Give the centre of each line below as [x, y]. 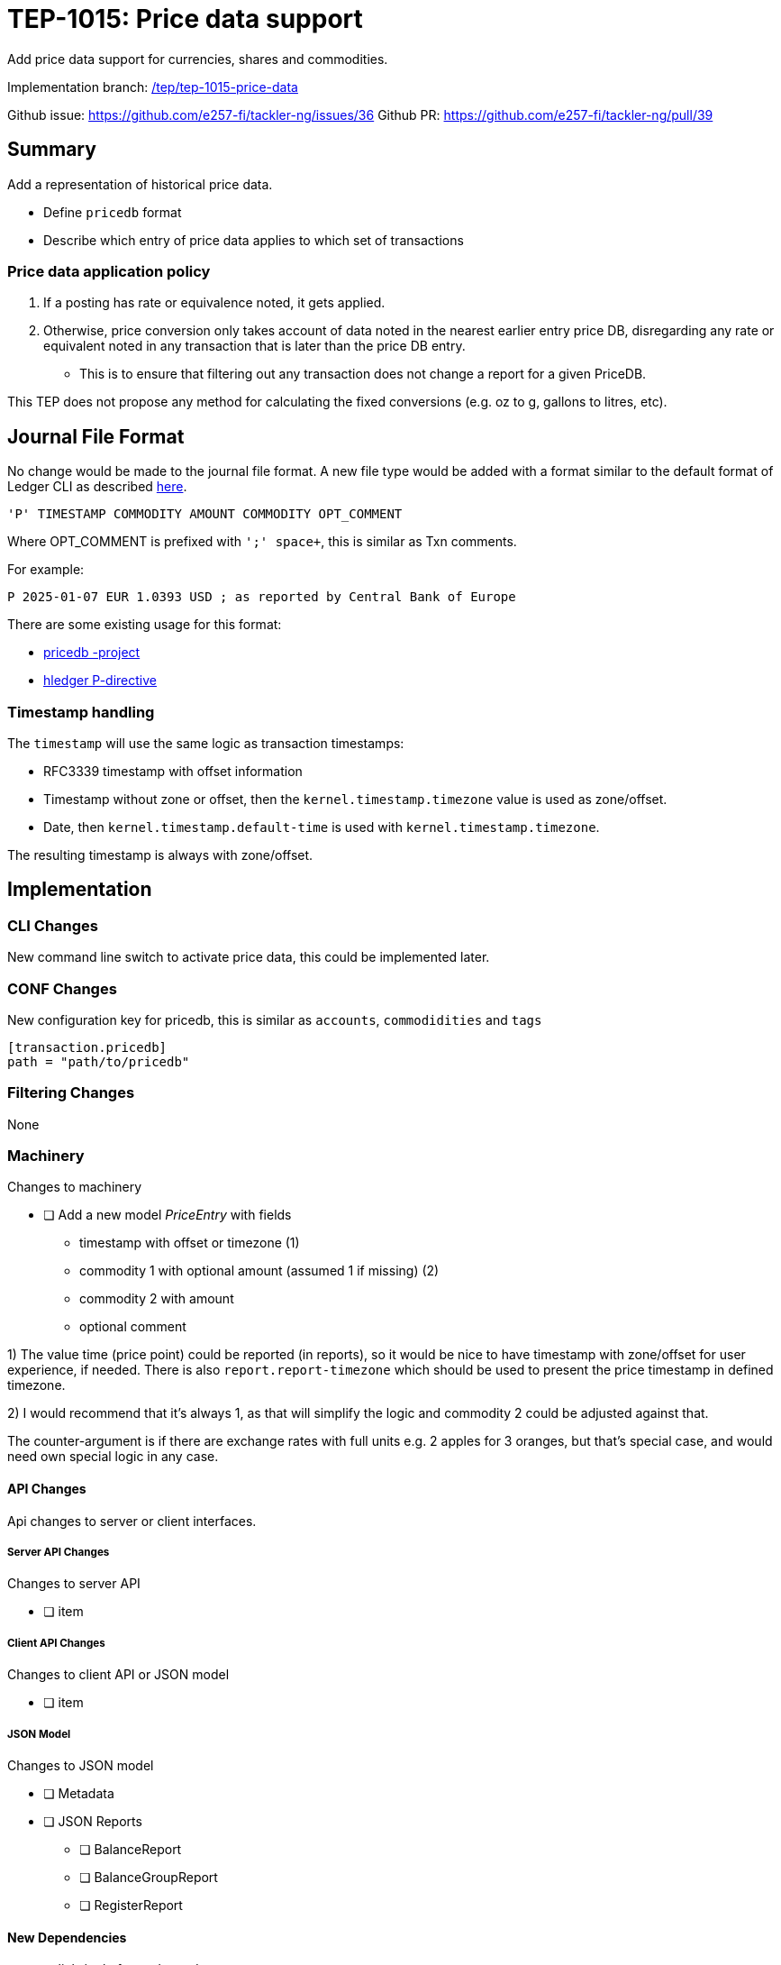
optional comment [133, 1327]
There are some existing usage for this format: [145, 625]
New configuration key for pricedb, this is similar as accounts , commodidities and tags [275, 1019]
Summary [52, 150]
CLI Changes [53, 925]
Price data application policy [109, 271]
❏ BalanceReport [131, 1849]
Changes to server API [74, 1584]
